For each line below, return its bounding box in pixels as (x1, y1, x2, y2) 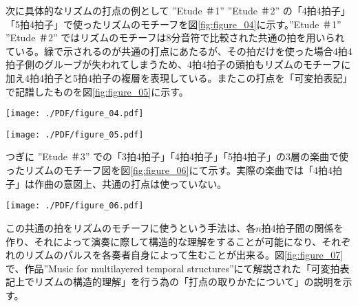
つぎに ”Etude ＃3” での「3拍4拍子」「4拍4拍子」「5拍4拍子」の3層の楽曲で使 (6, 149, 348, 164)
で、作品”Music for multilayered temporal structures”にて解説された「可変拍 (6, 261, 340, 275)
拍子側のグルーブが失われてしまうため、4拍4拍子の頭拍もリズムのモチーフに (6, 57, 351, 72)
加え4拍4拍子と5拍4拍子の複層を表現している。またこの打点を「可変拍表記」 (6, 70, 352, 85)
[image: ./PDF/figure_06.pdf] (6, 201, 144, 211)
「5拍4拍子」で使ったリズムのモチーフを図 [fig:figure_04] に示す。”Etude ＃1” (6, 17, 341, 31)
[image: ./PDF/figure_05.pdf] (6, 129, 144, 140)
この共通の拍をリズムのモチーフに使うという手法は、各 (6, 220, 256, 234)
